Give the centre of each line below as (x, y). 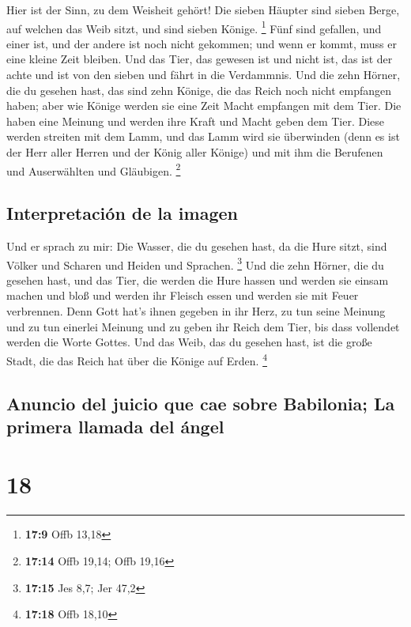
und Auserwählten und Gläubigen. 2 (94, 169)
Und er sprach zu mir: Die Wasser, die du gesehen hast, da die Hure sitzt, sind (197, 246)
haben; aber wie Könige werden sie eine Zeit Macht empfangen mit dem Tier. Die (204, 106)
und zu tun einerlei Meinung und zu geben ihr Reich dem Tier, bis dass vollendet (203, 326)
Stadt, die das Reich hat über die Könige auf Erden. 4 (137, 359)
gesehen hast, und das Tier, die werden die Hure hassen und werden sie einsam (198, 280)
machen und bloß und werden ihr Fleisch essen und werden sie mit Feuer (183, 295)
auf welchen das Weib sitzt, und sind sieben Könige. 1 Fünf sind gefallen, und (194, 27)
